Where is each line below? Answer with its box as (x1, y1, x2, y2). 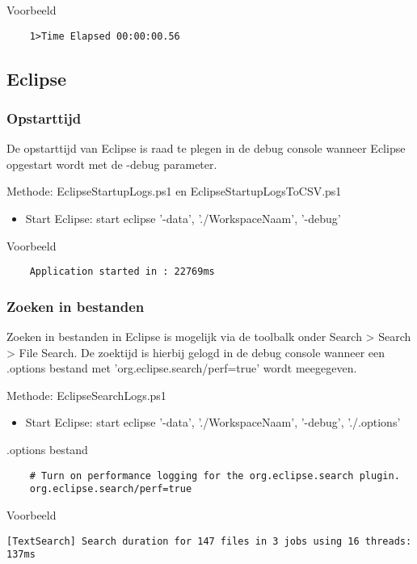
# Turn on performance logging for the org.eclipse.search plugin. (29, 469, 400, 482)
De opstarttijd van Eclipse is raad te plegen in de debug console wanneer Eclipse (6, 140, 406, 157)
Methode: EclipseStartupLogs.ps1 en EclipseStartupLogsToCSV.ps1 (6, 183, 342, 200)
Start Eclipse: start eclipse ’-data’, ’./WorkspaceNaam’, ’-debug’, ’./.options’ (25, 414, 401, 431)
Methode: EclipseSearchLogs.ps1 (6, 386, 166, 403)
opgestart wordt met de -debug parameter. (6, 155, 217, 172)
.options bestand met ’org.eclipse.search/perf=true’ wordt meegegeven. (6, 360, 357, 377)
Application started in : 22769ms (29, 266, 215, 278)
